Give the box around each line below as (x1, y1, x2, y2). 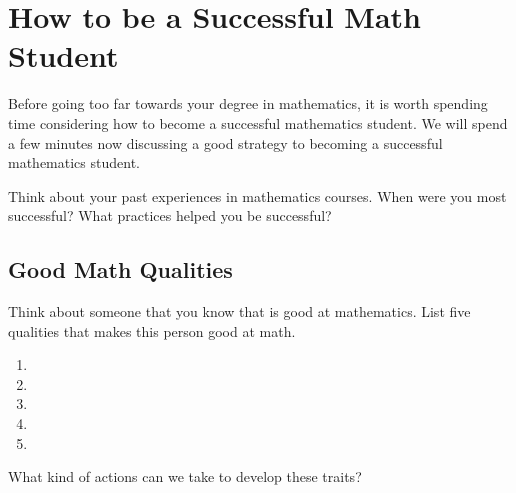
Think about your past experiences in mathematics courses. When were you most (8, 185, 507, 206)
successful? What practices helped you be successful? (8, 205, 332, 226)
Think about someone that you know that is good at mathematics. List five (8, 301, 471, 322)
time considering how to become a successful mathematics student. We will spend (8, 112, 508, 133)
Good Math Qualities (8, 254, 233, 285)
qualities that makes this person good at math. (8, 320, 296, 341)
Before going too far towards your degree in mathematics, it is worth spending (8, 93, 488, 114)
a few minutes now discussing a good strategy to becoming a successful (8, 132, 443, 153)
